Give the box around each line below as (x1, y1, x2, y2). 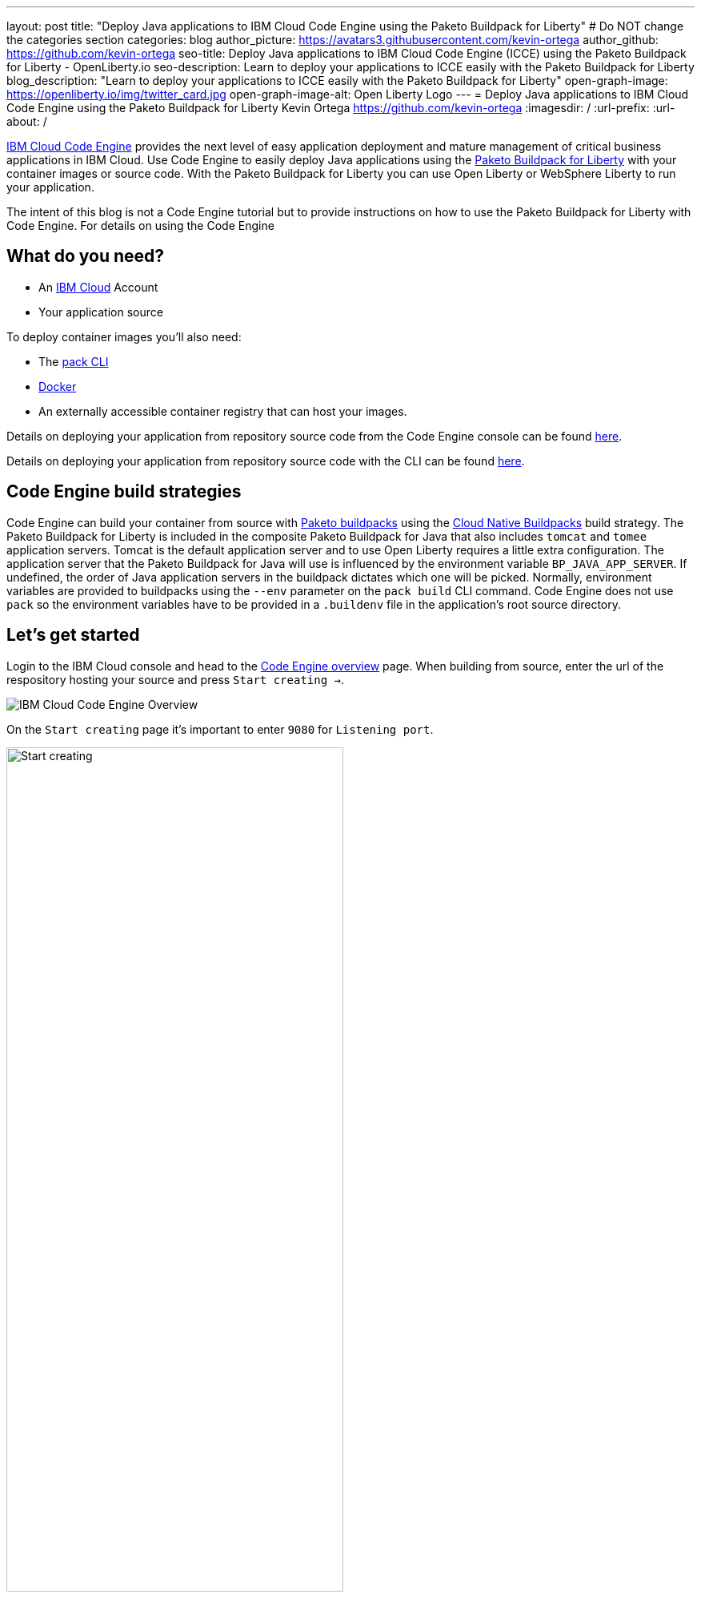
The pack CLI (38, 354, 109, 368)
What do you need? (6, 246, 165, 267)
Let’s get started (6, 625, 140, 646)
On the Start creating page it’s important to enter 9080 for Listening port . (6, 722, 434, 736)
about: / (6, 115, 47, 128)
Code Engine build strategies (6, 481, 242, 502)
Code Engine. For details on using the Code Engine (6, 219, 274, 232)
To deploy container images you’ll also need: (6, 329, 242, 344)
